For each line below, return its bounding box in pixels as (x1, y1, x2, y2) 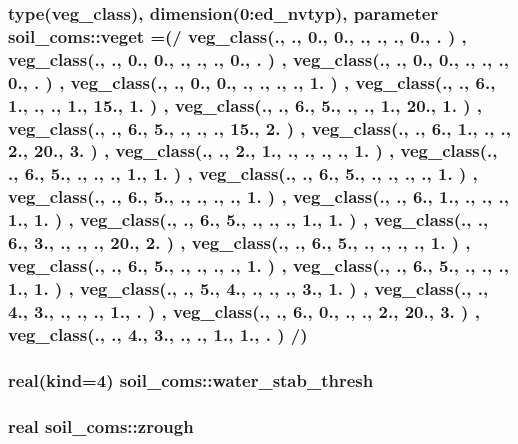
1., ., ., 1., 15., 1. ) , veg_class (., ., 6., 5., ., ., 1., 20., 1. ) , (8, 92, 483, 117)
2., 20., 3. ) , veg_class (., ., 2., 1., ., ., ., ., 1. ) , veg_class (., (8, 138, 498, 163)
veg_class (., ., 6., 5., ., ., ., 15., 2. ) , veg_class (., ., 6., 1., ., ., (8, 115, 512, 140)
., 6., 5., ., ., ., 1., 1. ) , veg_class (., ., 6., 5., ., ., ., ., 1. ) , (8, 161, 478, 186)
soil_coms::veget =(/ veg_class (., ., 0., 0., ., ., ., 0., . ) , (8, 23, 467, 48)
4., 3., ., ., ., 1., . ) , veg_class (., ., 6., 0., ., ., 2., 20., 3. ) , (8, 298, 480, 323)
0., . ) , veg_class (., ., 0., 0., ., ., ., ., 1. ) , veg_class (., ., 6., (8, 69, 496, 94)
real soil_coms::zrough (8, 413, 194, 438)
